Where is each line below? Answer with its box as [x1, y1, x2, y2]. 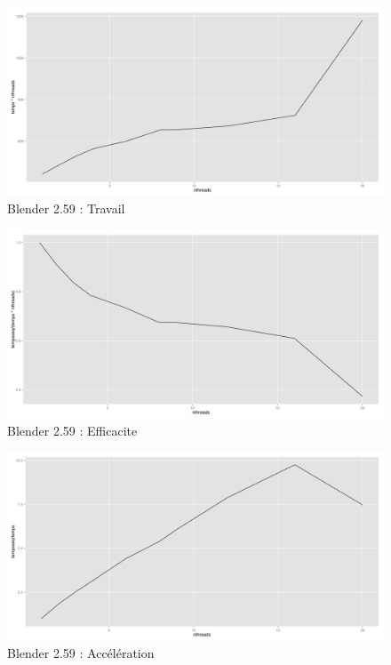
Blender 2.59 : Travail [7, 198, 125, 217]
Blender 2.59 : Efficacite [7, 421, 138, 439]
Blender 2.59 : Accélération [7, 643, 155, 661]
